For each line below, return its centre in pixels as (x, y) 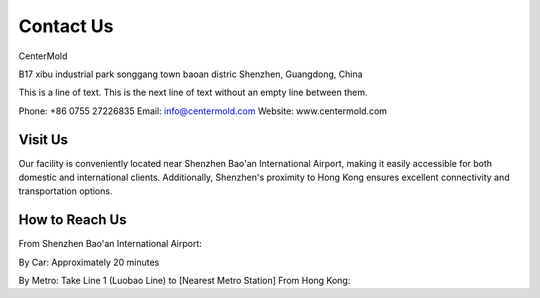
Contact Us (66, 26)
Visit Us (43, 139)
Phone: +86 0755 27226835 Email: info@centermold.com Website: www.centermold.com (203, 111)
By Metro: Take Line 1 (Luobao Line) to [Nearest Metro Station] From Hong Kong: (184, 281)
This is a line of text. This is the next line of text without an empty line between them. (193, 92)
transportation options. (65, 191)
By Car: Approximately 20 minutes (89, 262)
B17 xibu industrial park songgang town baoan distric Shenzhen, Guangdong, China (191, 74)
